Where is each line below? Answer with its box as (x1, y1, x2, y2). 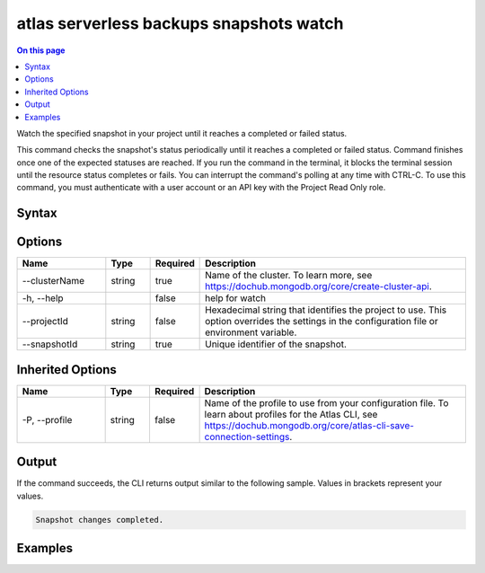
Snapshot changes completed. (35, 515, 164, 525)
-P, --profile (22, 413, 73, 426)
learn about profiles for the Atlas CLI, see (204, 408, 378, 420)
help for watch (205, 292, 267, 304)
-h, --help (22, 292, 64, 304)
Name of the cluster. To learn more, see (205, 269, 373, 282)
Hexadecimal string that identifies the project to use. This (205, 304, 447, 316)
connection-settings (204, 430, 290, 443)
